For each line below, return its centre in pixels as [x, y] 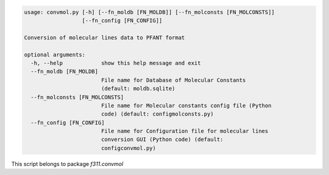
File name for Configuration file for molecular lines [185, 131]
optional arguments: [55, 54]
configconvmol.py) [129, 148]
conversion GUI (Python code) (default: [162, 139]
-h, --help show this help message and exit [116, 63]
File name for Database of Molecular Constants [173, 80]
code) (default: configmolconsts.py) [157, 114]
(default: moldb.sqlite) [138, 89]
